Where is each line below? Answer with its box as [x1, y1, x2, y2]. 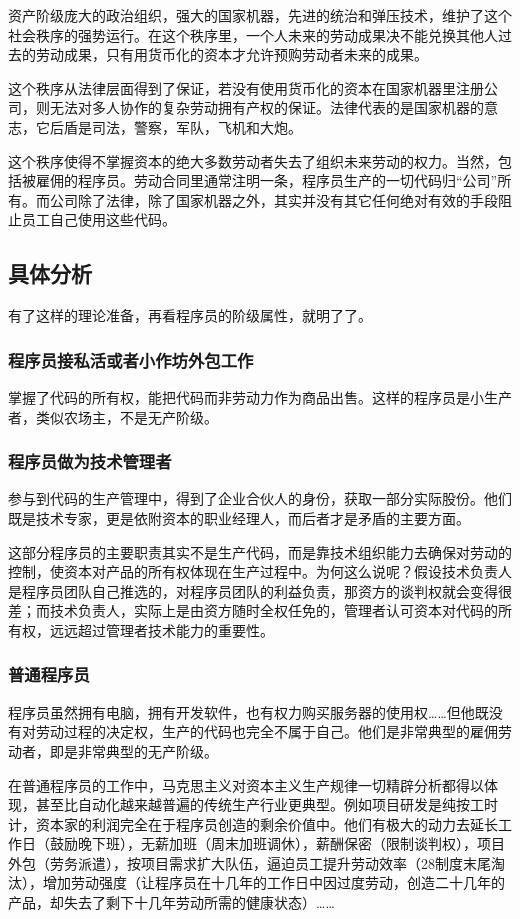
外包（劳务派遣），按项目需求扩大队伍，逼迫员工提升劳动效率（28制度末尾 [8, 852, 491, 873]
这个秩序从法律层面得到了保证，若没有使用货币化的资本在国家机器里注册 [8, 77, 484, 98]
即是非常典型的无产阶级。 [49, 740, 218, 761]
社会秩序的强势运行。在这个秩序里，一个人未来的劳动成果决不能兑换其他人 [8, 24, 498, 45]
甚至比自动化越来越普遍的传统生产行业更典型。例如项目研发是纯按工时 [35, 794, 498, 815]
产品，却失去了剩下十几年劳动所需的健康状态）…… [8, 892, 335, 913]
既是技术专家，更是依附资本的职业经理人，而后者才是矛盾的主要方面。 [8, 507, 470, 528]
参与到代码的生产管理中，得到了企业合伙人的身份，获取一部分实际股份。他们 [8, 488, 512, 509]
